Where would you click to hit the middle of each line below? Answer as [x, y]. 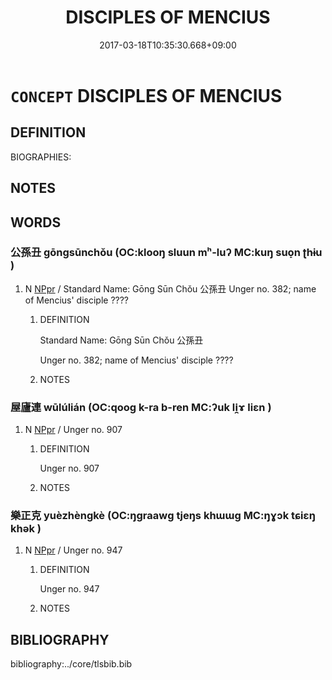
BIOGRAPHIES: [41, 157]
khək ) [26, 529]
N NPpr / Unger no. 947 [73, 550]
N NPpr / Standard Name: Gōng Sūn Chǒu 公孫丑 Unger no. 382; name [170, 288]
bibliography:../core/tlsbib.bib [71, 664]
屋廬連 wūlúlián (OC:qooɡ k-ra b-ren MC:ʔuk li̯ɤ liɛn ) [141, 407]
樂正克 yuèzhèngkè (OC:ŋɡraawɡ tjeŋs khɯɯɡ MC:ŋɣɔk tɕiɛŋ [163, 516]
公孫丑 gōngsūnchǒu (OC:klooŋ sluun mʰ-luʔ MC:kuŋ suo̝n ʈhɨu [166, 253]
